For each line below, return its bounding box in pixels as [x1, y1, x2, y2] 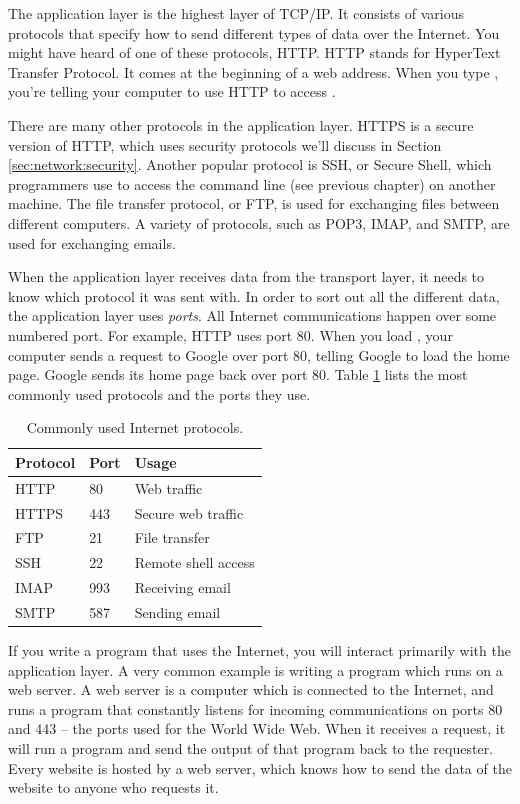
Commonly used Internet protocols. [26, 417, 244, 438]
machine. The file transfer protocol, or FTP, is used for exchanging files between [8, 193, 500, 214]
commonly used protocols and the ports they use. [8, 383, 311, 404]
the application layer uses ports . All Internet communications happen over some [8, 305, 497, 326]
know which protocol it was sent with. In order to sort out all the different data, [8, 285, 500, 306]
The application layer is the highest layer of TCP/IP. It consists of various [8, 3, 464, 23]
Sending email [134, 601, 221, 622]
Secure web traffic [134, 502, 244, 523]
